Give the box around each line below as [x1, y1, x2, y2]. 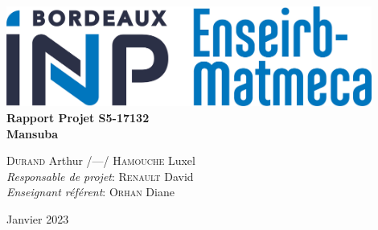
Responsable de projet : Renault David [6, 167, 194, 184]
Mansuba [6, 125, 59, 142]
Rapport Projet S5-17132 [6, 109, 150, 126]
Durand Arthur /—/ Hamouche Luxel [6, 152, 195, 169]
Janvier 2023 [6, 211, 69, 228]
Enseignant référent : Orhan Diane [6, 183, 175, 200]
